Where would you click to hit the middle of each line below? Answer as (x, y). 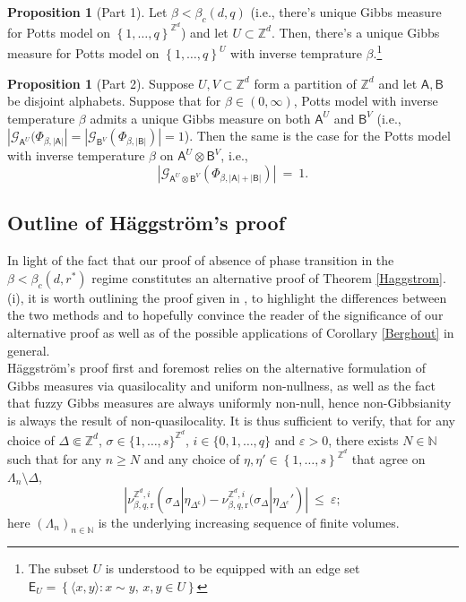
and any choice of (192, 459)
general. (29, 350)
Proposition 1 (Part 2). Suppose (101, 83)
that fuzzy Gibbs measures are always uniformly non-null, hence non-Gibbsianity (229, 403)
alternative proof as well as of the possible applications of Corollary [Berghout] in (231, 333)
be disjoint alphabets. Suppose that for (114, 101)
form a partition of (305, 83)
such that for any (55, 459)
